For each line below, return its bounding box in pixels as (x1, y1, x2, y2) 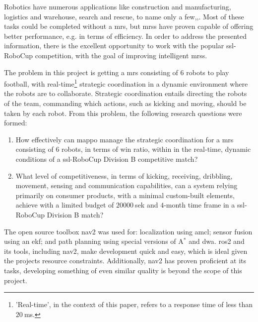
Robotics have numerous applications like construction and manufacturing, (4, 1, 231, 11)
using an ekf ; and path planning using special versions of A (4, 236, 184, 246)
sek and (135, 200, 158, 210)
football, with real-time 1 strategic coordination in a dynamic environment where (4, 77, 248, 89)
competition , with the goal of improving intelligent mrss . (35, 50, 207, 60)
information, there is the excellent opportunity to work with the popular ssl (4, 40, 234, 51)
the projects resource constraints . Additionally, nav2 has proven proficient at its (4, 255, 247, 266)
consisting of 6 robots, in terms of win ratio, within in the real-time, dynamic (15, 144, 251, 154)
